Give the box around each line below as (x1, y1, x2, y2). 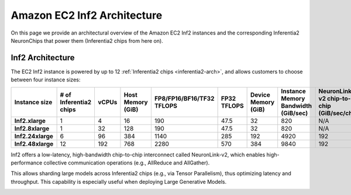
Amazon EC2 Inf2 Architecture (11, 9, 163, 22)
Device (250, 91, 270, 99)
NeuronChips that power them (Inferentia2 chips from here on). (11, 37, 163, 44)
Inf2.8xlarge (14, 124, 50, 132)
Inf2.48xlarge (14, 139, 54, 148)
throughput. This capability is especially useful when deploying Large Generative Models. (11, 178, 227, 185)
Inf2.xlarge (14, 117, 46, 125)
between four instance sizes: (11, 76, 81, 83)
